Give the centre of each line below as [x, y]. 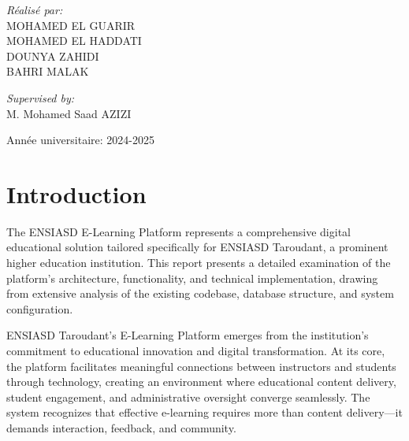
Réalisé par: [35, 9]
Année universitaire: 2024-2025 [80, 140]
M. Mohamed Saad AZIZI [69, 113]
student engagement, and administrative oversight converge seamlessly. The [188, 397]
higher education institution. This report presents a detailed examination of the [199, 263]
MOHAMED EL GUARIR [71, 25]
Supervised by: [41, 97]
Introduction [76, 193]
